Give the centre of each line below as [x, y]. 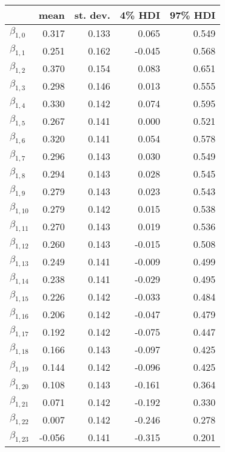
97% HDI [193, 15]
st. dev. [92, 15]
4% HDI [140, 15]
